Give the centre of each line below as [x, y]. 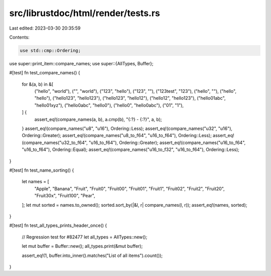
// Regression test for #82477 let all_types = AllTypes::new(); [85, 237]
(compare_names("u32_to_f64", [55, 143]
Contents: [19, 37]
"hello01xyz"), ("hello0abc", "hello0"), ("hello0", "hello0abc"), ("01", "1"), [109, 105]
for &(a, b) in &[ [38, 84]
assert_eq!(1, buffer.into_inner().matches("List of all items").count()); [92, 255]
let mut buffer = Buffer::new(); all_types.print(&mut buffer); [82, 246]
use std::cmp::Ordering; [50, 50]
